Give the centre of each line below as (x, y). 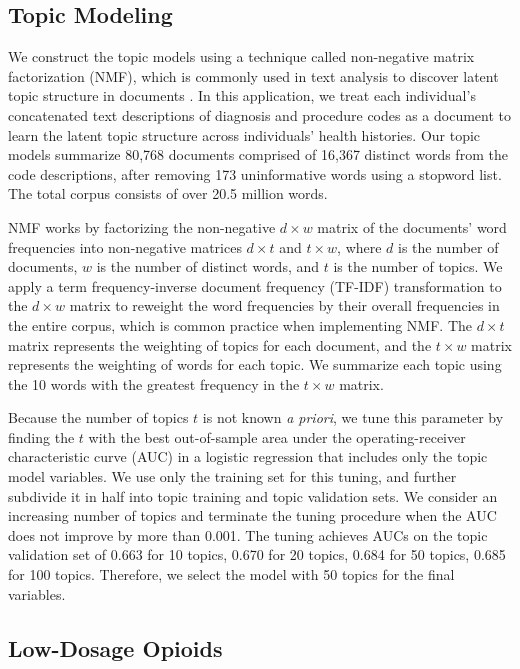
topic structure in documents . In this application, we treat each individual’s (242, 95)
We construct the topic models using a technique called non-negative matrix (241, 56)
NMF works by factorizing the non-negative (142, 226)
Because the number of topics (98, 417)
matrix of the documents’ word (412, 226)
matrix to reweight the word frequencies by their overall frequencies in (284, 305)
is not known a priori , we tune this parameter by (353, 417)
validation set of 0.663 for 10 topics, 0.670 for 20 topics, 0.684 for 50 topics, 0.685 (257, 554)
